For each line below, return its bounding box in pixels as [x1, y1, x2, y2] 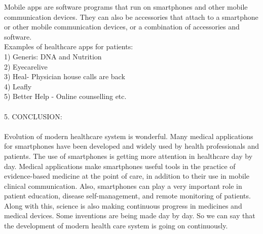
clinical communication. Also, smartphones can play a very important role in [4, 180, 242, 191]
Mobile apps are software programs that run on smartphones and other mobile [4, 2, 248, 12]
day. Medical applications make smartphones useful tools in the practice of [4, 160, 236, 171]
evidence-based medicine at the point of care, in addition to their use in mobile [4, 171, 250, 181]
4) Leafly [4, 81, 32, 91]
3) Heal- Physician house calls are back [4, 71, 125, 82]
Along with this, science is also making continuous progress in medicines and [4, 200, 242, 211]
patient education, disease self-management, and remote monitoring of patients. [4, 190, 251, 201]
